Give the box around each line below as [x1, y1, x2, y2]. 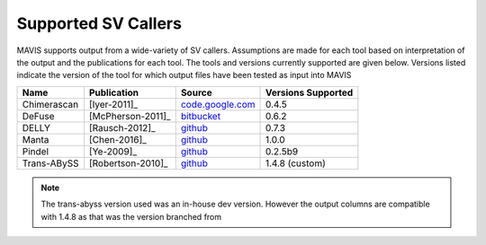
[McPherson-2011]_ [88, 109, 171, 122]
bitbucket [180, 109, 220, 122]
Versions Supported [265, 86, 354, 99]
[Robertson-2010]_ [88, 157, 168, 170]
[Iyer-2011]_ [88, 98, 139, 110]
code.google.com [180, 98, 256, 110]
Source [180, 86, 212, 99]
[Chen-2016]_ [88, 133, 148, 145]
